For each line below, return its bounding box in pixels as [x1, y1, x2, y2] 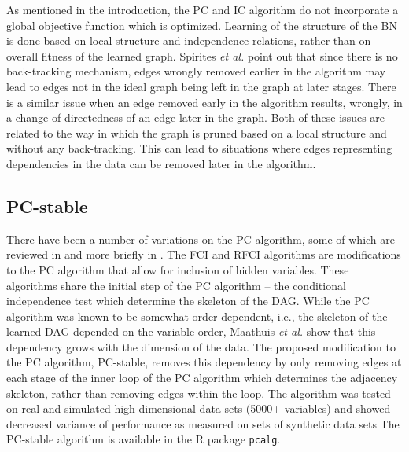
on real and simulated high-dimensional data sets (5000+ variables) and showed [6, 400, 391, 417]
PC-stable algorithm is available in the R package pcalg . [6, 431, 281, 447]
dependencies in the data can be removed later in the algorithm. [6, 155, 316, 171]
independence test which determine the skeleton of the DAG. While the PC [6, 292, 370, 309]
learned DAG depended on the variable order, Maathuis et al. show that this [6, 323, 376, 340]
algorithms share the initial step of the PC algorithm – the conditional [6, 277, 346, 293]
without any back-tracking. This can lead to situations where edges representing [6, 140, 392, 156]
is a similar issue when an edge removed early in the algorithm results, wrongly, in [6, 94, 403, 110]
